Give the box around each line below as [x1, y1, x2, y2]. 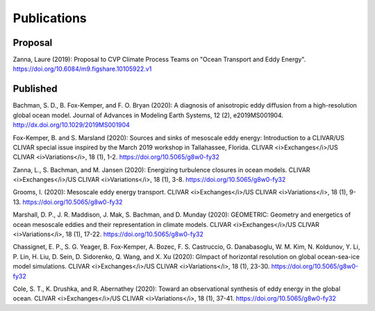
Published [12, 83, 58, 95]
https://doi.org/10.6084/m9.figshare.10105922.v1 [12, 65, 152, 73]
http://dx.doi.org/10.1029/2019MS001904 [12, 121, 130, 129]
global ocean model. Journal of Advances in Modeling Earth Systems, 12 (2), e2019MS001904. [12, 111, 284, 119]
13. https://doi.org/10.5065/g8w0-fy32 [12, 198, 123, 206]
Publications [12, 10, 87, 26]
